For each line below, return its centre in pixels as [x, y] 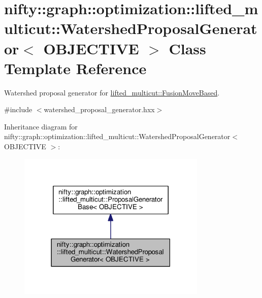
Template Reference [75, 68]
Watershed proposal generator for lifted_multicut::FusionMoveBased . [112, 92]
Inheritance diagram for [41, 126]
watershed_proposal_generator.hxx [99, 109]
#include [18, 109]
